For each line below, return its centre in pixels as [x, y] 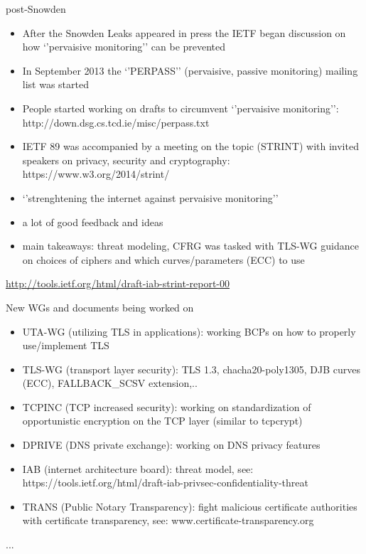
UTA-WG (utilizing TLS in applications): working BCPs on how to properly [189, 331]
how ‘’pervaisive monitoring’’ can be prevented [124, 47]
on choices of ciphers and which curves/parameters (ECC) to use [163, 259]
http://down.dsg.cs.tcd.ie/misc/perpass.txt [116, 122]
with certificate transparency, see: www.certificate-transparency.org [168, 520]
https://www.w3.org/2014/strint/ [96, 174]
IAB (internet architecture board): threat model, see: [138, 468]
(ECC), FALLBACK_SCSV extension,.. [110, 383]
